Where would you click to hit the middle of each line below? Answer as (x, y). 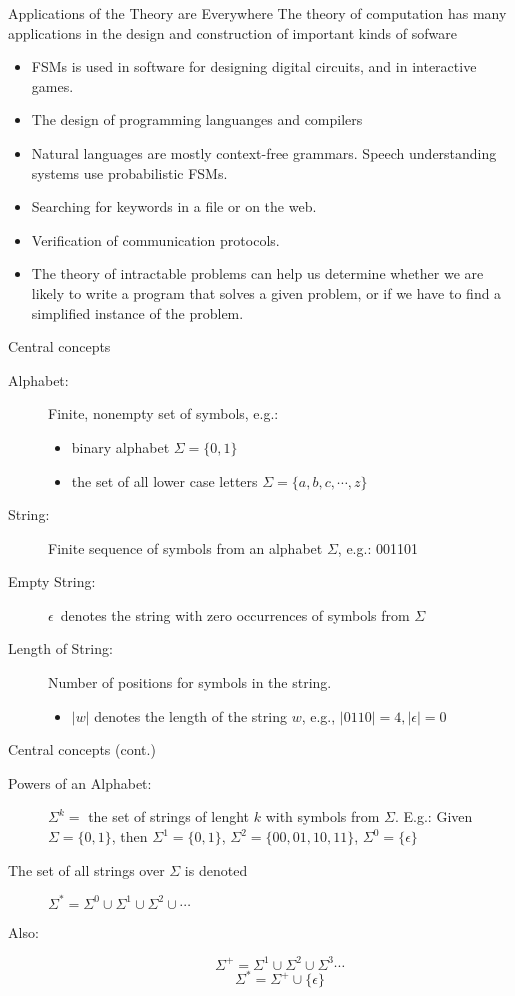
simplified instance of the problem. (137, 312)
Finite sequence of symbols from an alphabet (185, 547)
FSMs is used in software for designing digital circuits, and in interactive (254, 66)
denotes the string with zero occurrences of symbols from (235, 614)
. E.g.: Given (433, 816)
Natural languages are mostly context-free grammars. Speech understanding (264, 152)
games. (52, 85)
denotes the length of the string (190, 715)
